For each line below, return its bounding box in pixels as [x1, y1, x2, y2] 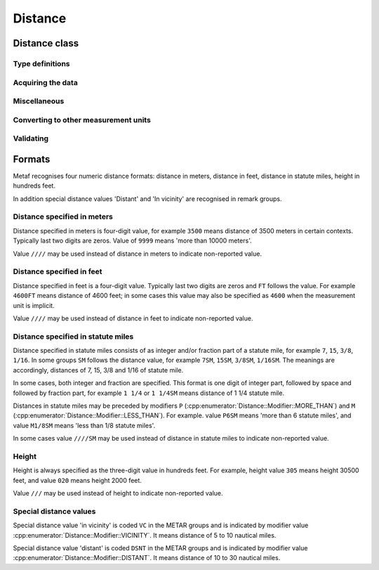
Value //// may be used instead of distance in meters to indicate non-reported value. [13, 250, 262, 258]
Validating [13, 134, 49, 143]
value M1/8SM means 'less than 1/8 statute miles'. [13, 421, 156, 429]
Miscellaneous [13, 96, 65, 106]
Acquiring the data [13, 77, 79, 87]
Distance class [13, 37, 79, 49]
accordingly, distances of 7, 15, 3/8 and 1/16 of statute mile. [13, 365, 184, 374]
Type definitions [13, 58, 70, 68]
